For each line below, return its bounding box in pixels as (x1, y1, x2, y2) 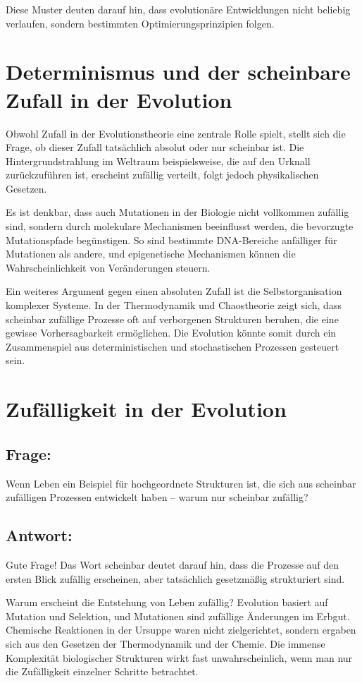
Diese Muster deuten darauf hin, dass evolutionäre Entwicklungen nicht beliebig (6, 2, 351, 16)
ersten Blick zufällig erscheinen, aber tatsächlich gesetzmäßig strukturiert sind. (6, 571, 345, 586)
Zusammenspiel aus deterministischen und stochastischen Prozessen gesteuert (6, 339, 339, 353)
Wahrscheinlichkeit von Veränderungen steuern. (6, 260, 211, 274)
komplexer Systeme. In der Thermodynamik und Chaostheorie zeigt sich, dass (6, 298, 342, 313)
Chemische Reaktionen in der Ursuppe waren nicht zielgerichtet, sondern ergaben (6, 622, 356, 637)
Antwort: (6, 524, 73, 546)
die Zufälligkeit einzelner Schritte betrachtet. (6, 664, 199, 679)
